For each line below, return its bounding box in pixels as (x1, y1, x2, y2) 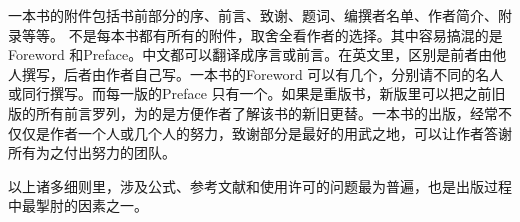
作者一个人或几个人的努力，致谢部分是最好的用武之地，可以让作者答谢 (49, 122, 512, 143)
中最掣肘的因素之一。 (8, 195, 148, 216)
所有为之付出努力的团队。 (8, 142, 176, 163)
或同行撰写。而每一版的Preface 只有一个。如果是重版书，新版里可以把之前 (8, 83, 492, 104)
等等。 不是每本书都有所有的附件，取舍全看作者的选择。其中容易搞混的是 (21, 24, 503, 45)
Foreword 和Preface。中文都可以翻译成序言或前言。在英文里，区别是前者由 (8, 44, 493, 65)
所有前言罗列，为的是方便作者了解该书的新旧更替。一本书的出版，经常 (35, 102, 498, 123)
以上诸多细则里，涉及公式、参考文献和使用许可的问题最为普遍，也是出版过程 (8, 175, 512, 196)
